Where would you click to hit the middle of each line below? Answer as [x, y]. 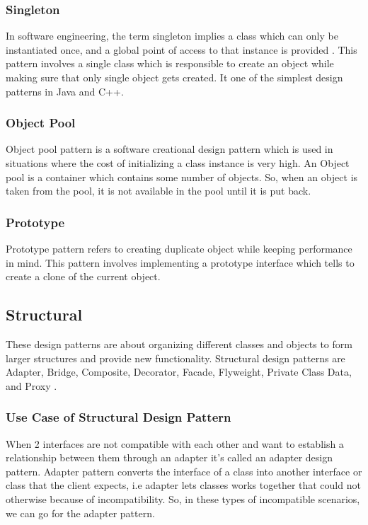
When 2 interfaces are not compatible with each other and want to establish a [175, 443]
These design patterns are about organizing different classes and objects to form [179, 344]
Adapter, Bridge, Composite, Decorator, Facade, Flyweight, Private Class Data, [179, 372]
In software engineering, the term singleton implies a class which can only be [172, 36]
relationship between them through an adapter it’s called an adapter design [169, 457]
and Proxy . [31, 385]
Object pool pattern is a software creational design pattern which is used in [169, 149]
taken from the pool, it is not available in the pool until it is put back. [159, 191]
